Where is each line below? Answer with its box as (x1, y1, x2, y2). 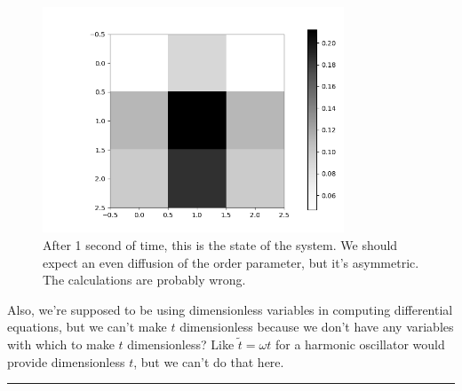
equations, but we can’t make (7, 317, 167, 336)
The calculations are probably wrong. (43, 270, 246, 289)
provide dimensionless (7, 352, 125, 371)
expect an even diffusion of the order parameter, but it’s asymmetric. (43, 253, 419, 271)
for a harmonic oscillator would (275, 334, 445, 353)
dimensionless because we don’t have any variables (179, 317, 454, 336)
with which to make (7, 334, 115, 353)
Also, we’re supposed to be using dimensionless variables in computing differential (7, 300, 453, 318)
